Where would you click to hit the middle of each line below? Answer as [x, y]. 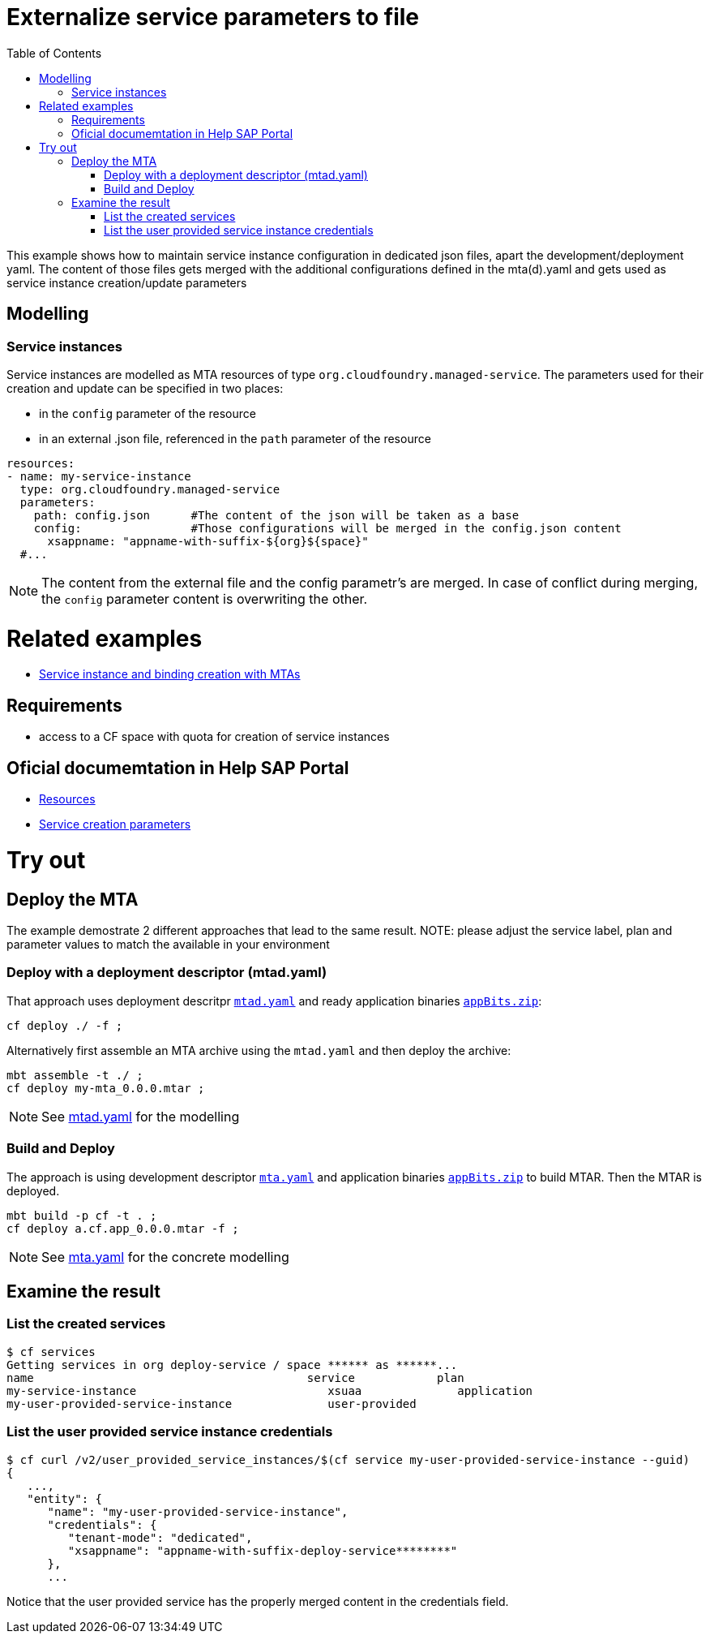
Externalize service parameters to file [213, 17]
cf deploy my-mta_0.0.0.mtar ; [106, 1088]
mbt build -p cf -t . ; [82, 1215]
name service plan [235, 1377]
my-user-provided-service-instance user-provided [212, 1403]
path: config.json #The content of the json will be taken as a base [276, 515]
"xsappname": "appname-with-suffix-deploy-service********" [263, 1550]
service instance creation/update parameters [127, 282]
